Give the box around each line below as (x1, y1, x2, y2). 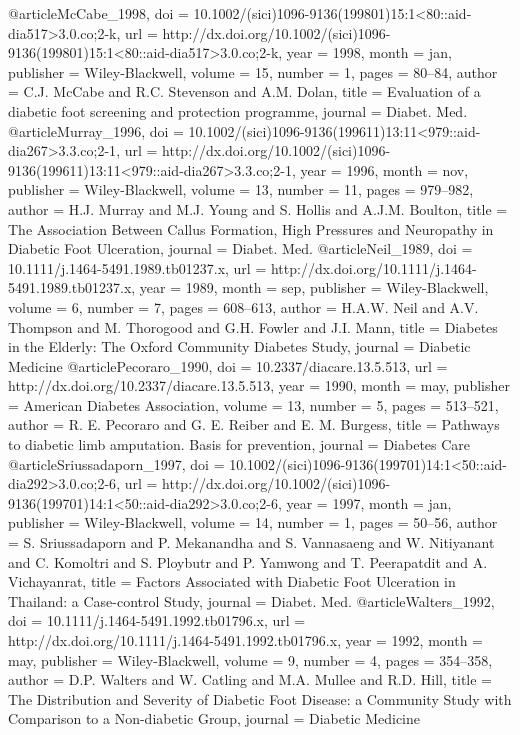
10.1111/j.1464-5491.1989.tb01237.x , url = (8, 257, 267, 278)
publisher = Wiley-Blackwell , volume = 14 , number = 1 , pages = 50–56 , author (8, 512, 498, 533)
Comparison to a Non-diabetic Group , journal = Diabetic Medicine (8, 708, 421, 729)
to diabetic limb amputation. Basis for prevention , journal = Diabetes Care (8, 434, 471, 455)
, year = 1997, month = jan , (277, 492, 452, 513)
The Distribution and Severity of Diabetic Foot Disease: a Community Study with (8, 688, 512, 709)
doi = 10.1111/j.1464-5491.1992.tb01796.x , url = (8, 610, 306, 631)
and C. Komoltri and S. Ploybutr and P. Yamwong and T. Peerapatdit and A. (8, 551, 488, 572)
